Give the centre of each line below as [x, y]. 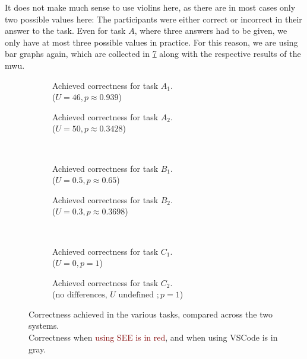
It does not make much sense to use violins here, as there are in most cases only [150, 7]
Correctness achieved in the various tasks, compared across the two [151, 314]
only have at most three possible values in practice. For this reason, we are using [151, 42]
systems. [44, 326]
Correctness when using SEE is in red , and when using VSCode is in [153, 337]
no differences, [81, 295]
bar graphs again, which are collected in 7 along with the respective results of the [153, 54]
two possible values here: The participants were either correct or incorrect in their [153, 19]
